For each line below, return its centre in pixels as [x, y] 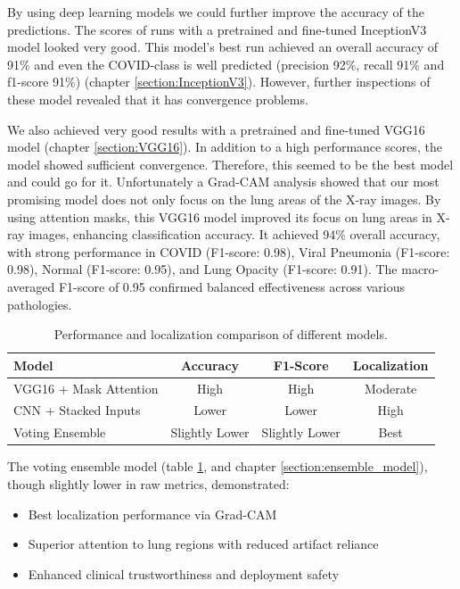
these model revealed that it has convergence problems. [158, 99]
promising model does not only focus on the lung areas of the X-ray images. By [224, 199]
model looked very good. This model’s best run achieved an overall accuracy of [222, 47]
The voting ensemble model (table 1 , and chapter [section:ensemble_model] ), [218, 466]
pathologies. [40, 304]
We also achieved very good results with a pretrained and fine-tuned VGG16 [216, 129]
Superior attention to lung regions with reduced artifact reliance [203, 544]
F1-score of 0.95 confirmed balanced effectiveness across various [232, 286]
